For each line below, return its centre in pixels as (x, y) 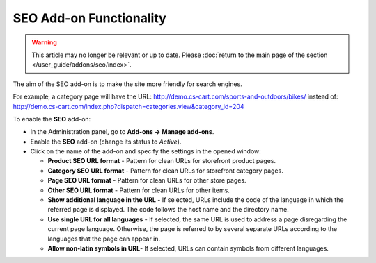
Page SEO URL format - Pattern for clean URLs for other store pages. (147, 180)
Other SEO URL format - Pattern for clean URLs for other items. (139, 190)
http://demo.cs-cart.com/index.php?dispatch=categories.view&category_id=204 (128, 106)
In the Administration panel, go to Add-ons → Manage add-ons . (122, 132)
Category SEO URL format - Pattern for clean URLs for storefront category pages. (165, 171)
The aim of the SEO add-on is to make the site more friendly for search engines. (128, 84)
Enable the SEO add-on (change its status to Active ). (106, 142)
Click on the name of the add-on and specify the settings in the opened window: (146, 151)
